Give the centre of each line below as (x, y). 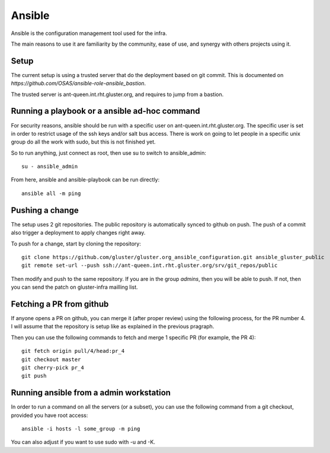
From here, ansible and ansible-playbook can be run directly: (85, 180)
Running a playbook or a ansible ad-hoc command (106, 111)
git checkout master (51, 359)
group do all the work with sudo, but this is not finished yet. (83, 142)
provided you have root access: (49, 415)
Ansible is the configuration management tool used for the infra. (89, 33)
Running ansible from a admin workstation (91, 393)
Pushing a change (45, 210)
